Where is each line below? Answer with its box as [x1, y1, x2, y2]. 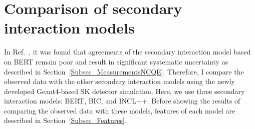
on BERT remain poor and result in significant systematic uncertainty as [4, 56, 228, 66]
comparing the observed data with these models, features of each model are [4, 105, 235, 115]
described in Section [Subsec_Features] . [4, 115, 127, 125]
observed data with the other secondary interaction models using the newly [4, 76, 235, 86]
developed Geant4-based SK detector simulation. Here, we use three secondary [4, 85, 245, 96]
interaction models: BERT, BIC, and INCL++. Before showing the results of [4, 95, 240, 106]
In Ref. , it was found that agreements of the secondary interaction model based [4, 46, 251, 57]
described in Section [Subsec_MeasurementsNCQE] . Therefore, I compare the [4, 66, 244, 76]
